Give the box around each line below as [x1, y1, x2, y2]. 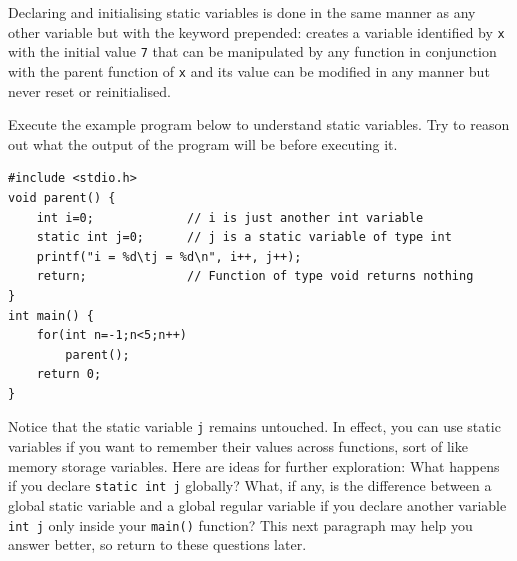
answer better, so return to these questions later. [8, 534, 307, 555]
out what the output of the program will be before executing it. [8, 133, 398, 154]
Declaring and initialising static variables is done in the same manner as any [8, 2, 476, 22]
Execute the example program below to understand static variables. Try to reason [8, 114, 510, 135]
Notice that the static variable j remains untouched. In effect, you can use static [8, 416, 501, 437]
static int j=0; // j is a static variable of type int [36, 230, 452, 245]
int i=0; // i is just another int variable [36, 210, 424, 225]
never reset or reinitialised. [8, 80, 171, 101]
